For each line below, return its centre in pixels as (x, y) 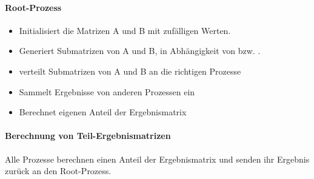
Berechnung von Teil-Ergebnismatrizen (88, 136)
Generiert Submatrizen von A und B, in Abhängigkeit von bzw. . (140, 51)
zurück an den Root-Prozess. (58, 171)
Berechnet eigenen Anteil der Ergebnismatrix (103, 112)
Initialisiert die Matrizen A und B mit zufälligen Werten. (125, 30)
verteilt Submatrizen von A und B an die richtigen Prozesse (130, 71)
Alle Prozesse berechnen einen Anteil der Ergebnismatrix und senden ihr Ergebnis (157, 159)
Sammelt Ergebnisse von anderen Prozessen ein (107, 91)
